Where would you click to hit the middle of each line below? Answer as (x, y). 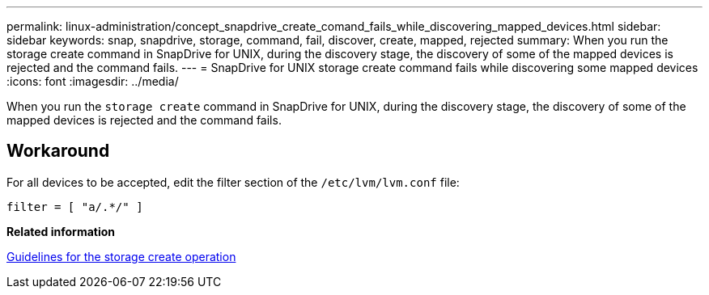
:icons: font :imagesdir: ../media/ (93, 81)
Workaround (58, 151)
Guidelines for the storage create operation (121, 256)
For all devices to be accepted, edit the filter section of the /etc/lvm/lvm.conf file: (233, 182)
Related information (61, 231)
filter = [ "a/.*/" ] (75, 206)
